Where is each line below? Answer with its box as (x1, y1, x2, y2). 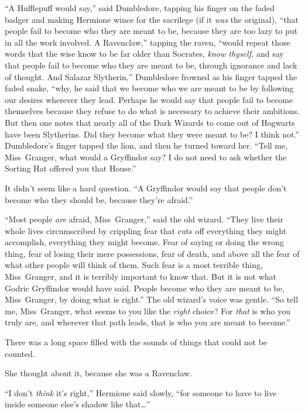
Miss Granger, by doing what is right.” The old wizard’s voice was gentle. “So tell (5, 293, 299, 305)
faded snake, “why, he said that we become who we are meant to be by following (5, 82, 294, 94)
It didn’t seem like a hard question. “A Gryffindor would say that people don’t (5, 181, 287, 194)
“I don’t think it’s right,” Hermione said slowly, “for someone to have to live (5, 386, 277, 399)
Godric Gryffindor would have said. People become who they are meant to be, (5, 281, 285, 294)
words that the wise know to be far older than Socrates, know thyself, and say (5, 47, 284, 60)
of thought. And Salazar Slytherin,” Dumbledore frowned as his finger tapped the (5, 70, 297, 83)
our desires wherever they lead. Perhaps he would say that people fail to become (5, 93, 293, 105)
